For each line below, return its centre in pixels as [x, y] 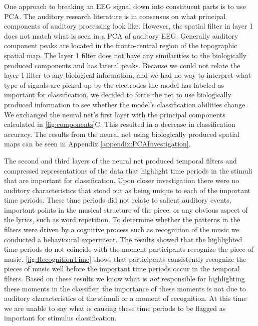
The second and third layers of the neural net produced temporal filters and [120, 160]
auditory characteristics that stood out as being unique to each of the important [127, 190]
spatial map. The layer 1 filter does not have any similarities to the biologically [125, 55]
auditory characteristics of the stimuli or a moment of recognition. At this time [125, 298]
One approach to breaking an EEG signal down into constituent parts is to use [125, 6]
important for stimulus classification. [60, 318]
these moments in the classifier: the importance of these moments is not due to [125, 288]
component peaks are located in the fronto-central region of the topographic [121, 45]
